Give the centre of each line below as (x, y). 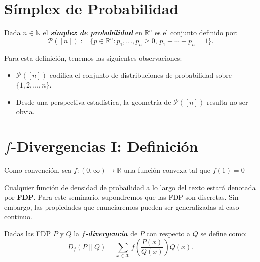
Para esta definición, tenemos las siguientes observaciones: (93, 58)
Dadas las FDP (28, 234)
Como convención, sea (38, 170)
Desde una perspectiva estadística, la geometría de (93, 101)
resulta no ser (227, 101)
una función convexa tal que (167, 170)
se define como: (224, 234)
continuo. (18, 216)
